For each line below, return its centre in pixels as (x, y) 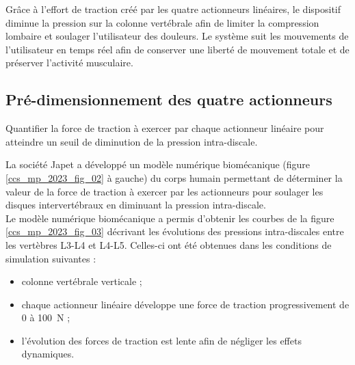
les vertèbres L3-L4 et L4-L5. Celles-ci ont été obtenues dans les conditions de (169, 244)
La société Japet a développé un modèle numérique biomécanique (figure (158, 164)
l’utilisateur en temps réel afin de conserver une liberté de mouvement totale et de (177, 49)
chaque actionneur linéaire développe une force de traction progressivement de (185, 304)
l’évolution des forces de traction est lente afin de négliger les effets (161, 340)
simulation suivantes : (51, 258)
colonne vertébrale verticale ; (82, 281)
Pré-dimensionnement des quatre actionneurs (169, 99)
